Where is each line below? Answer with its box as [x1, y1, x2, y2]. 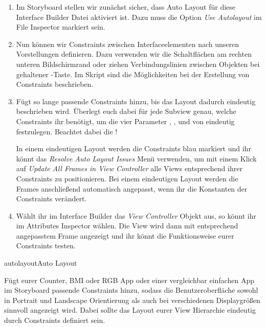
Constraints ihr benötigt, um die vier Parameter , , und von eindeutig [16, 115, 235, 126]
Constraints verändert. [16, 193, 87, 204]
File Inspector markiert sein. [16, 21, 105, 32]
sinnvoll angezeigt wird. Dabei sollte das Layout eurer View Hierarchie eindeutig [4, 305, 256, 315]
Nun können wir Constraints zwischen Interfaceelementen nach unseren [16, 38, 239, 49]
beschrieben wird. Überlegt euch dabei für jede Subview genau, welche [16, 106, 236, 116]
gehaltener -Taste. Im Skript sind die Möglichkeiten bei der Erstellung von [16, 68, 250, 79]
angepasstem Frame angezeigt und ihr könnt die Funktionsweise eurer [16, 230, 234, 241]
